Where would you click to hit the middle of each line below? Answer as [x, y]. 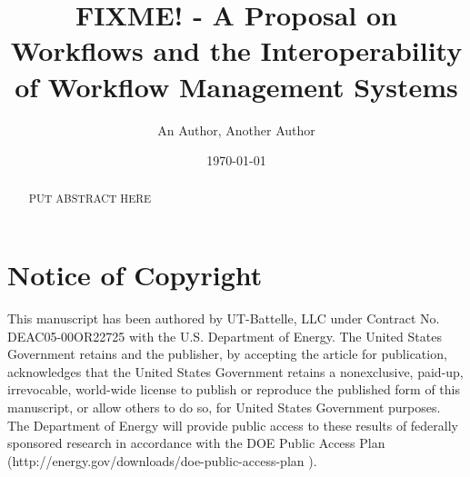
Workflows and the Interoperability [236, 50]
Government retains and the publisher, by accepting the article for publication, [227, 354]
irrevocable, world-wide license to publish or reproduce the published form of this [234, 389]
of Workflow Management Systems [236, 86]
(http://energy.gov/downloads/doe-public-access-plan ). [162, 460]
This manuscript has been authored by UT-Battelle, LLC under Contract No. [224, 318]
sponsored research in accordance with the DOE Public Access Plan [196, 443]
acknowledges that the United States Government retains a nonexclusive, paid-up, [235, 371]
